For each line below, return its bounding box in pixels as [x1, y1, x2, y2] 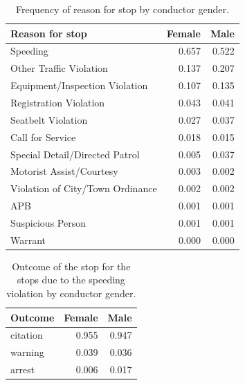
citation [10, 328, 43, 342]
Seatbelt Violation [10, 112, 88, 126]
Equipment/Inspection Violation [10, 78, 148, 93]
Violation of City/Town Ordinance [10, 181, 157, 196]
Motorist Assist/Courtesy [10, 164, 118, 178]
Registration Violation [10, 95, 105, 109]
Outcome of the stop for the [12, 259, 131, 273]
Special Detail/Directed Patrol [10, 147, 140, 161]
